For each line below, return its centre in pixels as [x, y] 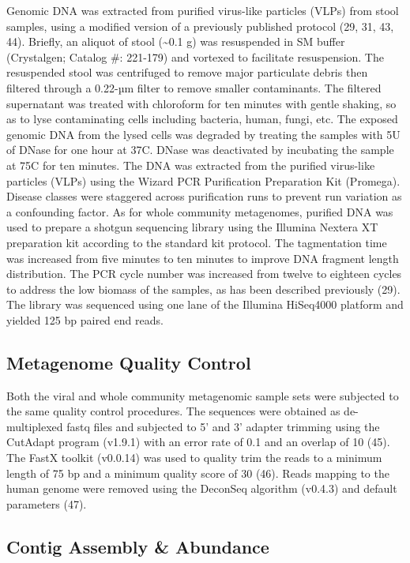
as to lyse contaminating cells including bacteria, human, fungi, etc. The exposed [202, 119]
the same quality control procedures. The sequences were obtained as [173, 411]
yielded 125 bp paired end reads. [85, 319]
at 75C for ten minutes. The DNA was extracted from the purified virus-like [191, 165]
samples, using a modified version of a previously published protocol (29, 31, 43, [200, 26]
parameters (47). [47, 503]
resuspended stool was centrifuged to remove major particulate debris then [187, 72]
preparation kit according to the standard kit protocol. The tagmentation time [197, 242]
